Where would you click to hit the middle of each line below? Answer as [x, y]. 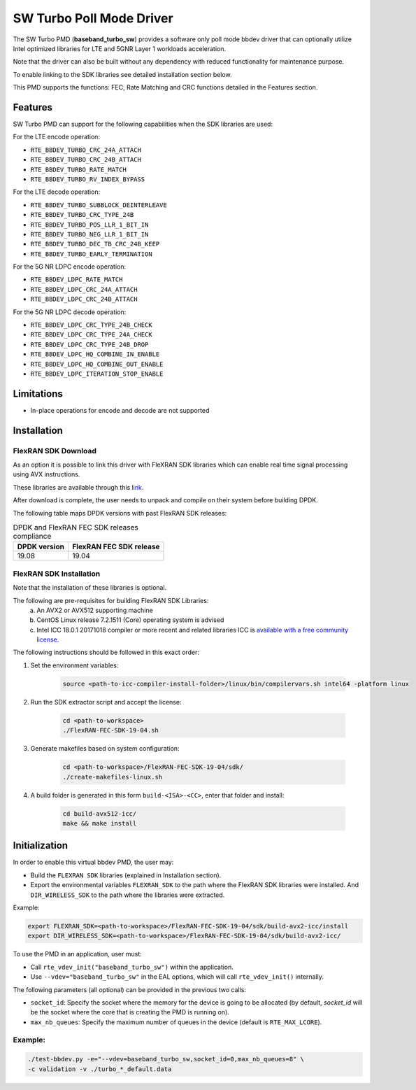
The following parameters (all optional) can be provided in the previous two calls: [130, 989]
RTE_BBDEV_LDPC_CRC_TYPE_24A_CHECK [92, 335]
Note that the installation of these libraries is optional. [90, 588]
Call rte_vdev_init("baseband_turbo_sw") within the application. [132, 967]
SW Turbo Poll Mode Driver [93, 18]
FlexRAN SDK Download [55, 451]
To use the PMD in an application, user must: [78, 954]
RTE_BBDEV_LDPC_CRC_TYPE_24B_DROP [89, 344]
